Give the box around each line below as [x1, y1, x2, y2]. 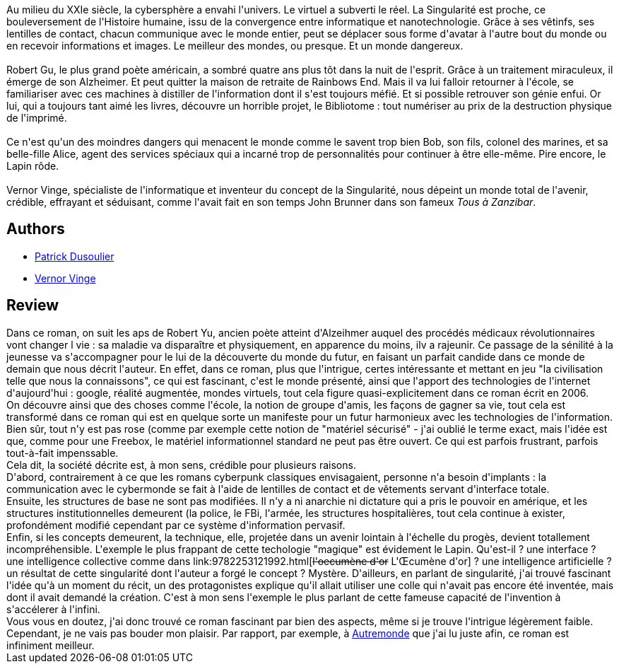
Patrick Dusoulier [35, 250, 114, 262]
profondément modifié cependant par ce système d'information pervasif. [6, 518, 346, 531]
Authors [6, 220, 65, 238]
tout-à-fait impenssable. [6, 446, 119, 459]
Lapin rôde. [6, 160, 59, 172]
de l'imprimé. [6, 112, 67, 124]
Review [6, 296, 59, 315]
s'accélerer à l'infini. [6, 603, 100, 615]
